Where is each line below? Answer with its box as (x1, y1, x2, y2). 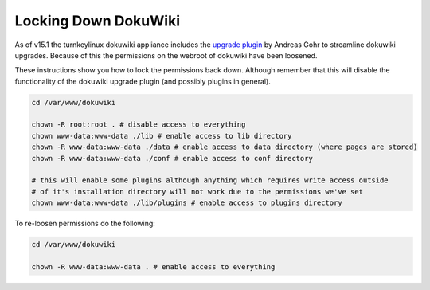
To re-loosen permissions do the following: (14, 219, 155, 229)
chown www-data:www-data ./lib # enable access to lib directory (31, 131, 292, 140)
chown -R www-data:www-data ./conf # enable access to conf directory (31, 154, 314, 163)
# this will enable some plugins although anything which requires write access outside (31, 176, 389, 185)
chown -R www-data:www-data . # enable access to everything (31, 262, 276, 271)
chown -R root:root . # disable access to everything (31, 120, 246, 129)
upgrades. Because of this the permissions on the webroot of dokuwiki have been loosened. (14, 50, 318, 60)
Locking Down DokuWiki (14, 12, 181, 29)
